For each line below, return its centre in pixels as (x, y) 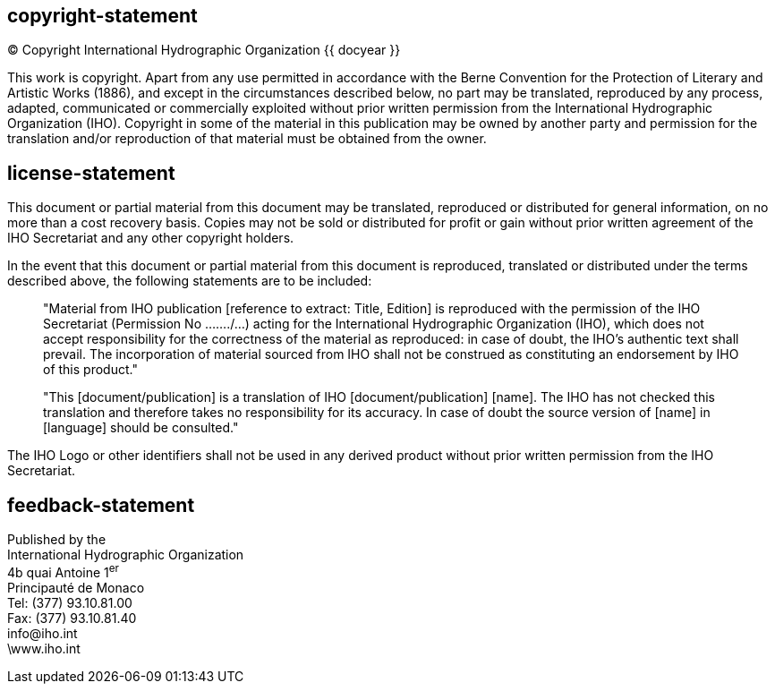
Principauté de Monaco (76, 587)
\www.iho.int (44, 648)
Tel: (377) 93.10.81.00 (70, 602)
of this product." (90, 370)
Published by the (57, 540)
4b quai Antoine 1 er (64, 571)
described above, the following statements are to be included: (190, 281)
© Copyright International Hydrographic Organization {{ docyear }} (204, 50)
